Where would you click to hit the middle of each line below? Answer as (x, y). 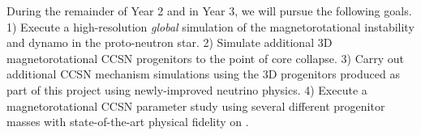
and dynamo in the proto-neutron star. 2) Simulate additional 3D (170, 42)
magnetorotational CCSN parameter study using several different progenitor (196, 105)
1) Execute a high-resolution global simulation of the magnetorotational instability (210, 26)
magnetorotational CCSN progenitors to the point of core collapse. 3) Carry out (206, 58)
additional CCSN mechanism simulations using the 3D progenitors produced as (203, 74)
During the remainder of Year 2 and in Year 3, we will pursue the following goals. (209, 11)
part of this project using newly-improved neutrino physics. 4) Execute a (187, 89)
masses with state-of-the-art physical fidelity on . (128, 122)
